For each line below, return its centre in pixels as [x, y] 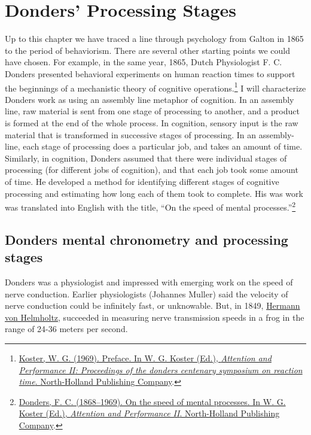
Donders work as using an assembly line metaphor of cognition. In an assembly [150, 99]
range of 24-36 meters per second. [66, 329]
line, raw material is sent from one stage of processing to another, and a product [152, 111]
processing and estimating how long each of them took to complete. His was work [154, 193]
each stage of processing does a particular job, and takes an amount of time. [163, 146]
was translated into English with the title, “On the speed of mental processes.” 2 [150, 206]
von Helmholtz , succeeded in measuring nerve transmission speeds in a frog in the [155, 317]
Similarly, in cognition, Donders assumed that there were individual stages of [146, 158]
